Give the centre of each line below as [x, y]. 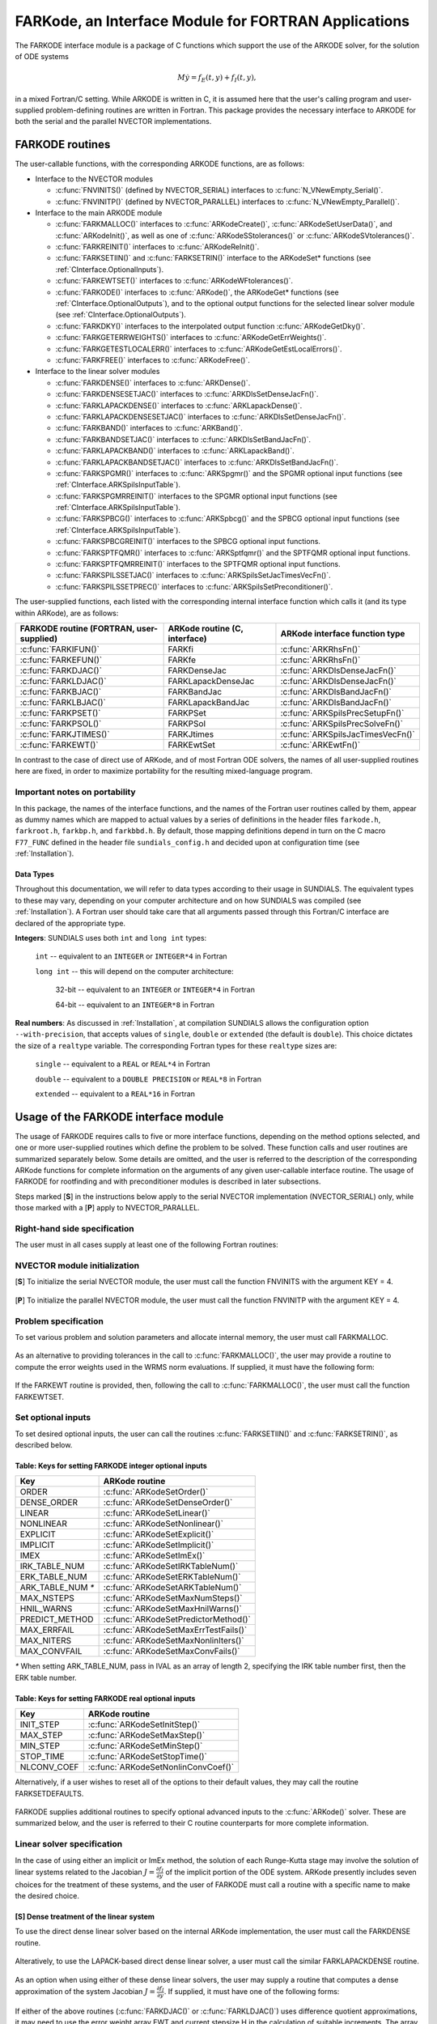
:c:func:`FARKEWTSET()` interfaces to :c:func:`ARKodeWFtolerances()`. [174, 281]
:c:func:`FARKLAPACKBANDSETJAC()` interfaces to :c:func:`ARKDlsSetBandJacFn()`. [197, 462]
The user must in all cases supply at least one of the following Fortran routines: [146, 1245]
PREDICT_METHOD [57, 1619]
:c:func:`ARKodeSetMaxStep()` [146, 1735]
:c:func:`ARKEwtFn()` [320, 745]
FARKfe [182, 660]
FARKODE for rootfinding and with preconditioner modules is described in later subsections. [168, 1181]
